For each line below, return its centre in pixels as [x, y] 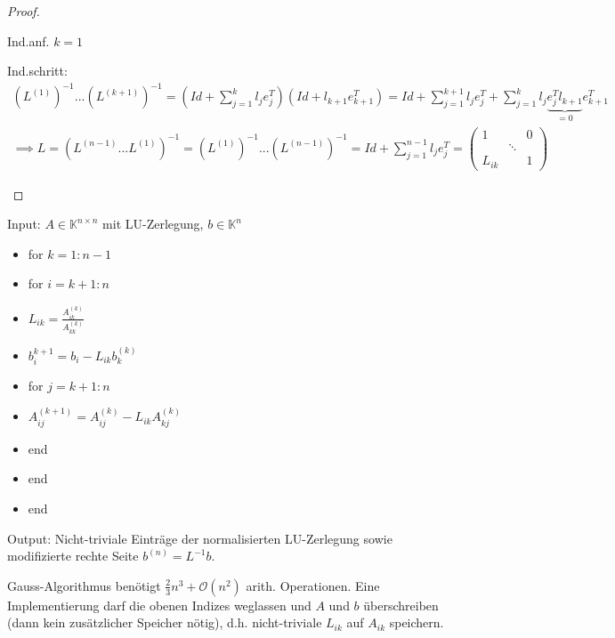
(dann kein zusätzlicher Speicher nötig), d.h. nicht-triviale [165, 622]
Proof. [24, 11]
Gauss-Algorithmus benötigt [84, 585]
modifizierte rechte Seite [73, 556]
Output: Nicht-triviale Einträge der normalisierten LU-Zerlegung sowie [200, 538]
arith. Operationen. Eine [313, 585]
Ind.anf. [28, 40]
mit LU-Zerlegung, [153, 224]
